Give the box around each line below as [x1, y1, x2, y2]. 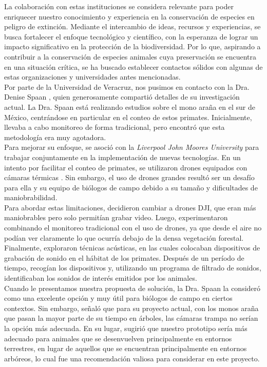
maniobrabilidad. [4, 192, 58, 203]
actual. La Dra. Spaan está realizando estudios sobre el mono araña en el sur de [4, 101, 256, 112]
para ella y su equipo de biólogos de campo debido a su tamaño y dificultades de [4, 182, 258, 192]
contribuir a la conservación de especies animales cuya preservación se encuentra [4, 51, 257, 62]
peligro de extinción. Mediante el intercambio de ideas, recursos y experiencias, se [4, 21, 261, 32]
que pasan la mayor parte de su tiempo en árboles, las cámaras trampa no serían [4, 313, 258, 323]
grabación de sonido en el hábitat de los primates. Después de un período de [4, 252, 244, 263]
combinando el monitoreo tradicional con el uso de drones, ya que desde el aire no [4, 222, 262, 233]
